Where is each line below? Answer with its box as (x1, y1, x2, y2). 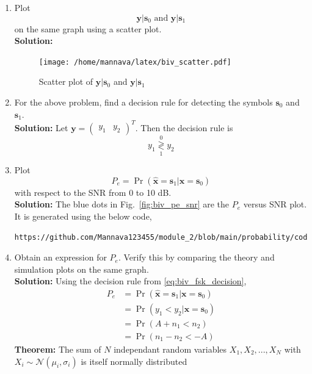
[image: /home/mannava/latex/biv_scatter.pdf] (38, 57, 231, 67)
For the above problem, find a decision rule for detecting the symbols (14, 96, 273, 109)
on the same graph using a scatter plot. (14, 22, 162, 35)
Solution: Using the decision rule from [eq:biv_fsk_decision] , (14, 275, 247, 287)
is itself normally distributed (81, 354, 187, 367)
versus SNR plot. (243, 198, 307, 210)
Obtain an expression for (14, 251, 107, 264)
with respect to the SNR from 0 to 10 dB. (14, 185, 172, 198)
